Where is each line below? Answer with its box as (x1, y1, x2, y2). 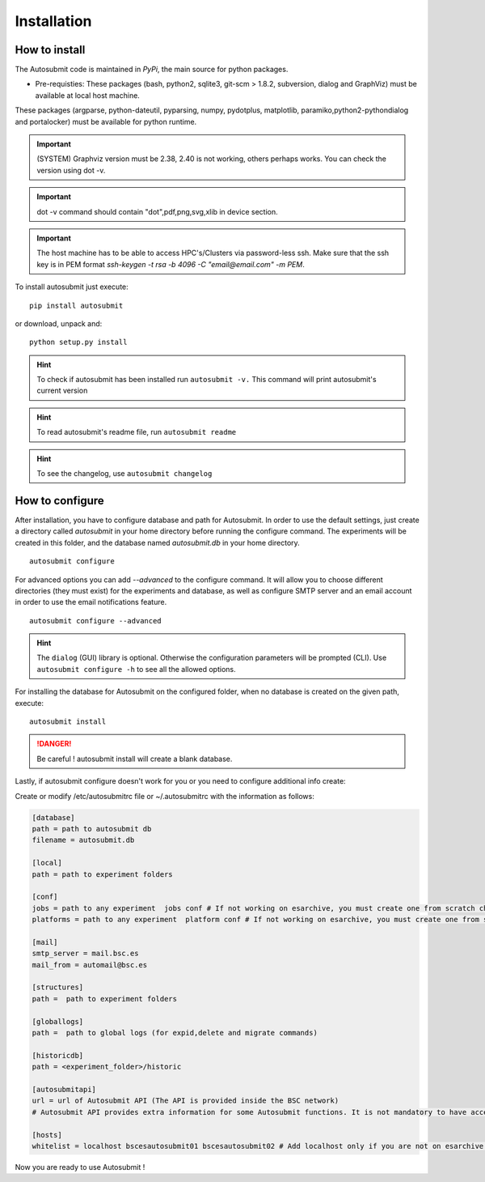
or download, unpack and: (15, 318, 103, 328)
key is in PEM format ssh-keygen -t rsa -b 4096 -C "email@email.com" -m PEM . (36, 259, 305, 269)
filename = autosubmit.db (32, 835, 135, 845)
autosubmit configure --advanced (29, 616, 162, 625)
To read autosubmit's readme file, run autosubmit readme (36, 427, 237, 437)
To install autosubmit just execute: (15, 282, 129, 291)
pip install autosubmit (29, 300, 124, 310)
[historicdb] (32, 1051, 84, 1060)
